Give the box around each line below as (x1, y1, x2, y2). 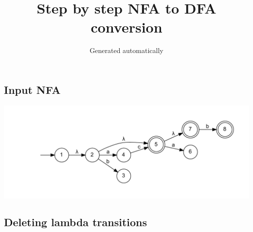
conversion (90, 17, 163, 37)
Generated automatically (90, 45, 163, 55)
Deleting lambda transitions (4, 214, 147, 229)
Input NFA (4, 82, 61, 97)
